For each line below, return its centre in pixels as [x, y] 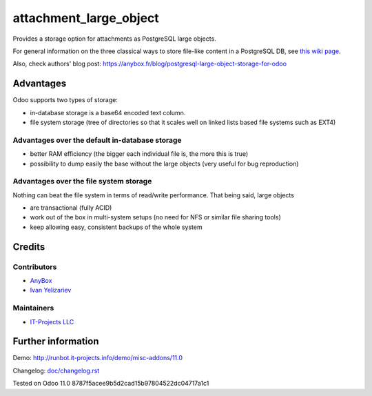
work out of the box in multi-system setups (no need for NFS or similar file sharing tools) [156, 217]
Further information [56, 341]
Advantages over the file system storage [82, 181]
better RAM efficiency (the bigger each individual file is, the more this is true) [139, 154]
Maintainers [33, 308]
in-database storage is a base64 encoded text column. [108, 112]
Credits [29, 247]
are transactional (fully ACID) [71, 208]
